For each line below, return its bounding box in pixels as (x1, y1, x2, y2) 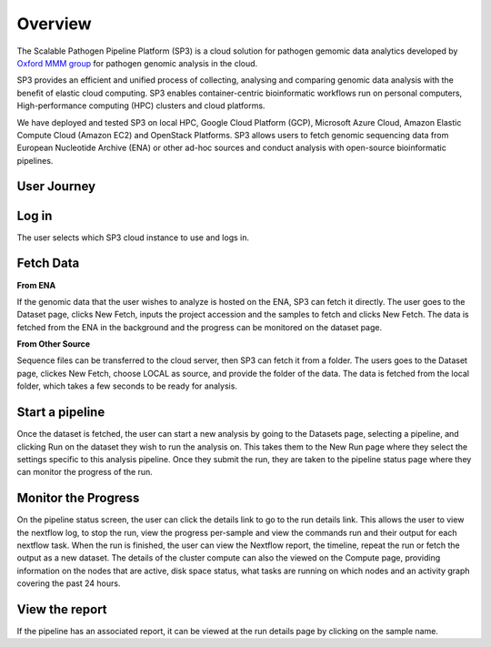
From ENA (16, 279, 56, 290)
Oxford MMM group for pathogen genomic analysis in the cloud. (16, 57, 258, 68)
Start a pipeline (16, 405, 105, 420)
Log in (16, 207, 53, 223)
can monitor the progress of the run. (16, 467, 154, 478)
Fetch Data (16, 256, 80, 271)
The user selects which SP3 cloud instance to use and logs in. (16, 232, 250, 243)
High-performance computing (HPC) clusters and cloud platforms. (16, 100, 266, 111)
